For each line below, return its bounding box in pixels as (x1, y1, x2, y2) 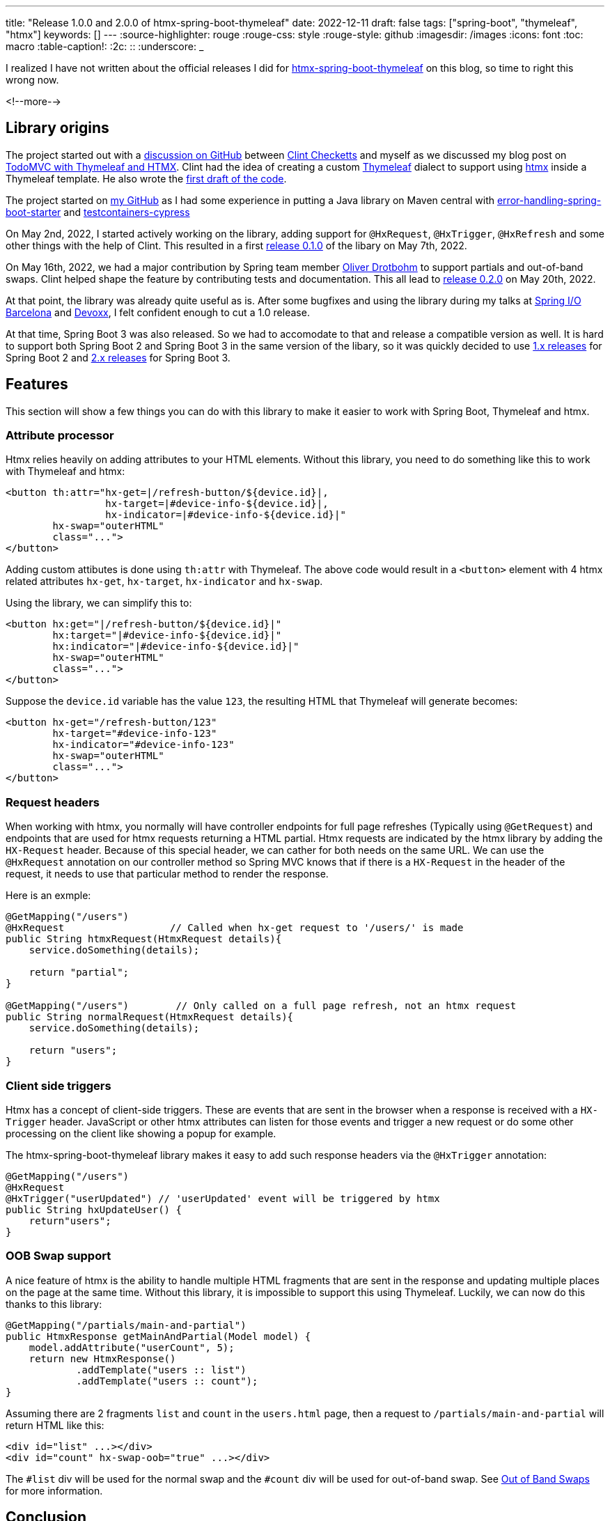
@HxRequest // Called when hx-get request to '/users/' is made (6, 922, 464, 934)
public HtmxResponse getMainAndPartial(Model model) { (6, 1330, 311, 1342)
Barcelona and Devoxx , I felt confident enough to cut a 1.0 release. (6, 306, 310, 318)
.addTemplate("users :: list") (76, 1364, 247, 1375)
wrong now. (6, 74, 59, 86)
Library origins (6, 119, 109, 137)
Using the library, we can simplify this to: (6, 597, 192, 609)
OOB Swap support (6, 1249, 111, 1263)
